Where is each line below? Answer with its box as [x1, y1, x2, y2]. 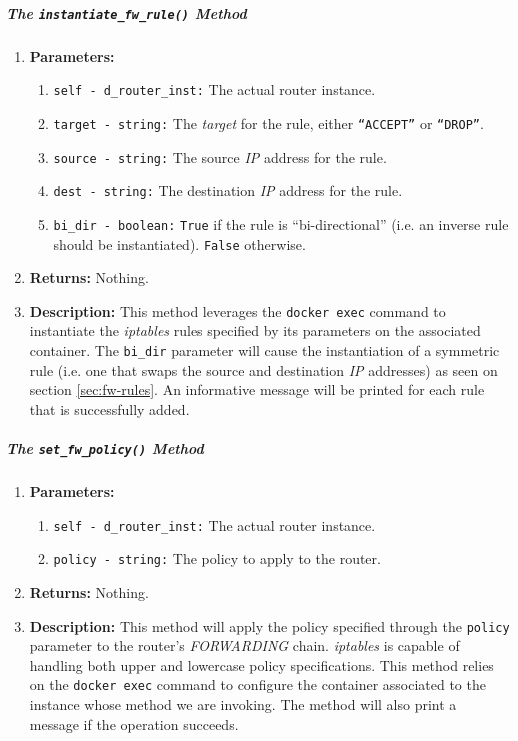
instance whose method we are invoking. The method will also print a [29, 694, 457, 715]
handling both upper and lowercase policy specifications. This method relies [29, 654, 494, 675]
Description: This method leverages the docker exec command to [29, 300, 446, 321]
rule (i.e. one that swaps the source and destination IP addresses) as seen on [29, 359, 498, 380]
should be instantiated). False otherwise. [53, 233, 306, 254]
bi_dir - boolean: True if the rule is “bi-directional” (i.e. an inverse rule [53, 213, 509, 234]
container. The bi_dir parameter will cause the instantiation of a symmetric [29, 340, 500, 360]
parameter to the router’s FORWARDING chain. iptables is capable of [29, 635, 460, 656]
